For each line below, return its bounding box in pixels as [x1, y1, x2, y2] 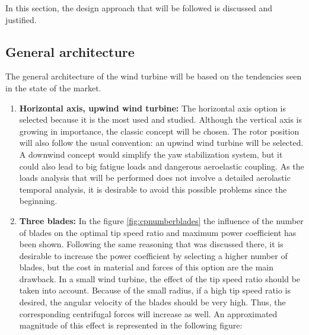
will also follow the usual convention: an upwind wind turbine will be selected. [19, 136, 304, 149]
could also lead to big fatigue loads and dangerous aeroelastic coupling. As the [19, 159, 304, 172]
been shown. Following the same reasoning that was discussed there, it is [19, 238, 283, 250]
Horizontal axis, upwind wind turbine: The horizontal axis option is [19, 101, 286, 114]
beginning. [19, 194, 58, 207]
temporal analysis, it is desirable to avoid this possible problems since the [19, 183, 287, 195]
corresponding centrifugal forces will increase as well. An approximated [19, 307, 278, 320]
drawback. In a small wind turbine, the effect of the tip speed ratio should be [19, 272, 301, 285]
